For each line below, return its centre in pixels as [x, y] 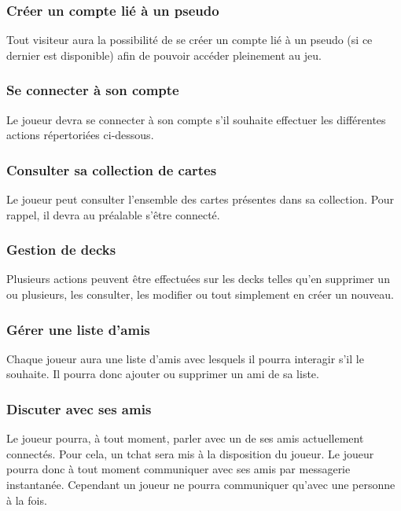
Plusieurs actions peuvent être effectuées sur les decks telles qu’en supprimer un [198, 279]
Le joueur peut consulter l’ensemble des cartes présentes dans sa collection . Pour [200, 199]
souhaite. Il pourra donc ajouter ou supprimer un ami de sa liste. [163, 374]
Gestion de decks [61, 250]
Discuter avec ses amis [79, 408]
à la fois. [27, 500]
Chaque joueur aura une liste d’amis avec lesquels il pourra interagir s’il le [185, 358]
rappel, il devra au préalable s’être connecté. [113, 214]
